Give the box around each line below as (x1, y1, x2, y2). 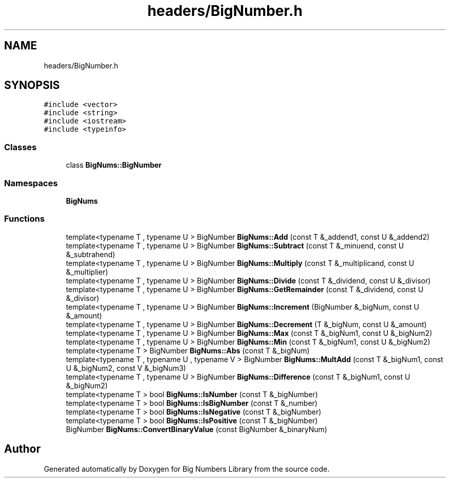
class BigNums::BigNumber (66, 160, 162, 170)
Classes (4, 141, 37, 152)
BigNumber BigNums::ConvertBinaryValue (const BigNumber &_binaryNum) (66, 424, 327, 434)
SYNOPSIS (4, 79, 60, 92)
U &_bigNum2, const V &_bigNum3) (66, 363, 186, 372)
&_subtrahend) (66, 249, 116, 259)
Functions (4, 213, 45, 224)
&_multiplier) (66, 267, 108, 276)
